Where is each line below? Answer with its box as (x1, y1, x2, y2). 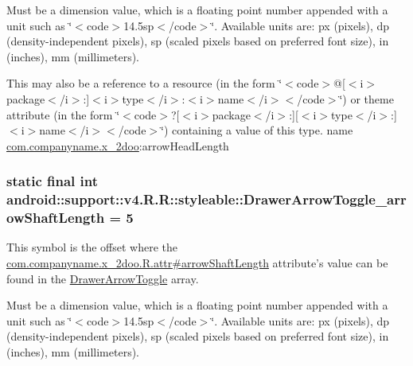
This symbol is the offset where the (6, 239, 177, 255)
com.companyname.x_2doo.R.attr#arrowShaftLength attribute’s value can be (6, 255, 388, 271)
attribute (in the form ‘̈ (6, 106, 120, 123)
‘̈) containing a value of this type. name (161, 122, 353, 138)
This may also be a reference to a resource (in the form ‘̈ (6, 75, 282, 91)
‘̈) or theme (339, 90, 394, 107)
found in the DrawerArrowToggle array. (6, 270, 199, 286)
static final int (6, 171, 99, 191)
